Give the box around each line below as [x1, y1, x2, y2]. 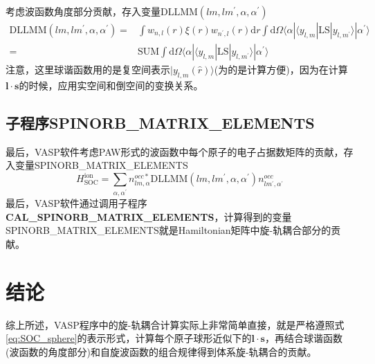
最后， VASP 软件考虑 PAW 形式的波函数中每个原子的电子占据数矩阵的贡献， [6, 144, 344, 158]
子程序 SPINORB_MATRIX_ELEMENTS [6, 111, 315, 133]
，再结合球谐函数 [264, 331, 342, 345]
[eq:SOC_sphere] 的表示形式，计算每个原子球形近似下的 [6, 331, 252, 345]
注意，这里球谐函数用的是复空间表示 [6, 62, 170, 77]
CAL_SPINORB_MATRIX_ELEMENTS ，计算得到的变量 [6, 209, 292, 224]
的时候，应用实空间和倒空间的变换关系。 [19, 78, 203, 92]
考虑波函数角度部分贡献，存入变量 [6, 4, 161, 18]
